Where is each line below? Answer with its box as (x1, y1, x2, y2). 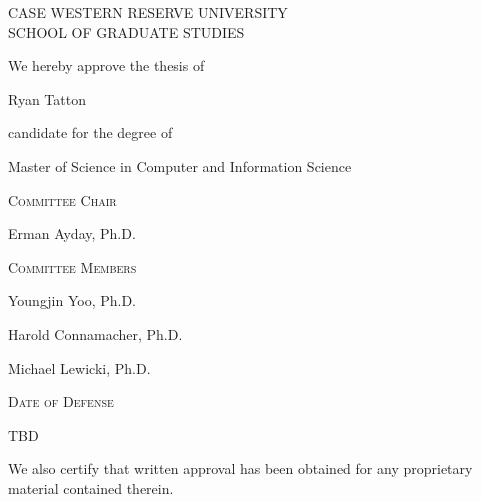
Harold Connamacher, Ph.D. (8, 323, 183, 344)
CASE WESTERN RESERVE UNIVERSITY (8, 2, 288, 22)
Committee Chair (8, 189, 117, 210)
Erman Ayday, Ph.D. (8, 223, 136, 244)
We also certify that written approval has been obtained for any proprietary (8, 458, 473, 479)
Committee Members (8, 256, 137, 277)
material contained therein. (8, 477, 174, 498)
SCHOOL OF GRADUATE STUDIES (8, 21, 245, 42)
